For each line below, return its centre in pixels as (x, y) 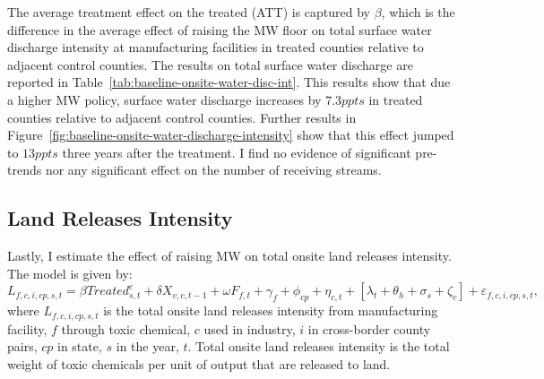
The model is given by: (70, 273)
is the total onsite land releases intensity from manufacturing (271, 310)
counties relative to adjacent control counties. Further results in (182, 117)
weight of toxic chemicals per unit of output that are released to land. (199, 363)
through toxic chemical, (126, 328)
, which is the (418, 12)
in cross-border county (369, 328)
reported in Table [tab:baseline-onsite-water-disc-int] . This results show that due (229, 82)
